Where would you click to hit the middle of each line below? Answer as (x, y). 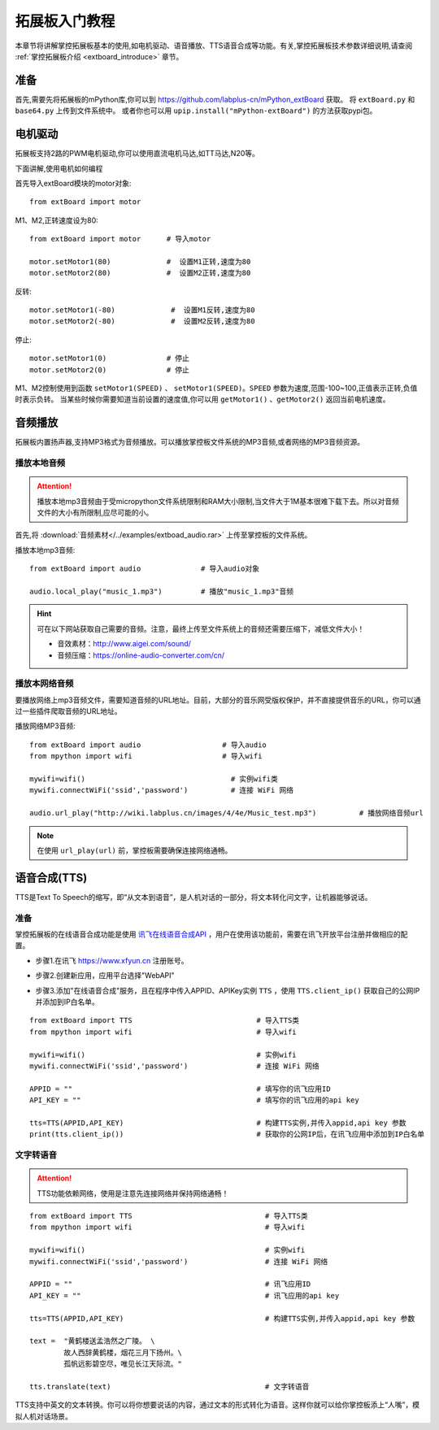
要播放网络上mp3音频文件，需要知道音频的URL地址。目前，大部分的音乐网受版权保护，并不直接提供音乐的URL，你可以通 (218, 700)
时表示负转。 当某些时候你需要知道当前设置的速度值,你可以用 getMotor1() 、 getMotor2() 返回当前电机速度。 (202, 399)
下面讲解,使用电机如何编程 (59, 168)
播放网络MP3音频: (46, 726)
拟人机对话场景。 (43, 1416)
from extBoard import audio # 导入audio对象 (145, 569)
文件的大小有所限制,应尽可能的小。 (95, 513)
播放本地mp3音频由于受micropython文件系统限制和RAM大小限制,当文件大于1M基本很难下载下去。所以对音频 (218, 501)
